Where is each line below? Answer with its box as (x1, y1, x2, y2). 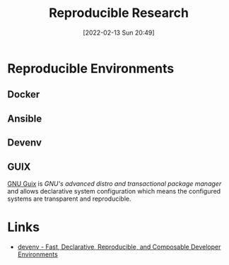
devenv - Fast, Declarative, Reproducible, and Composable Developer (17, 242, 221, 251)
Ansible (7, 112, 42, 124)
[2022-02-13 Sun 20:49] (83, 28, 155, 37)
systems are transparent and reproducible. (7, 194, 132, 203)
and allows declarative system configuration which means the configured (7, 187, 221, 195)
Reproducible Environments (7, 60, 175, 76)
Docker (7, 88, 40, 100)
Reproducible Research (48, 5, 189, 21)
